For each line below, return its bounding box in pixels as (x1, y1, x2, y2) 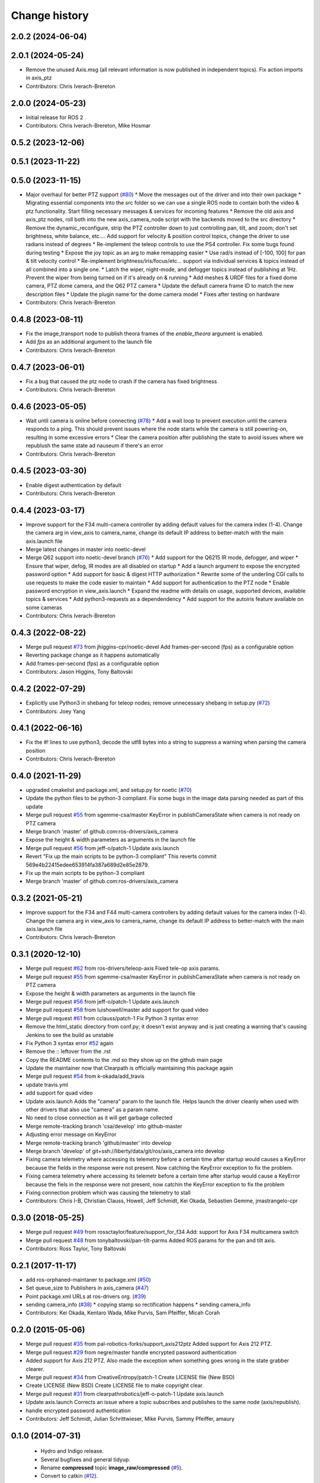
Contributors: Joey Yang (25, 708, 85, 715)
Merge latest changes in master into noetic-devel (25, 546, 146, 553)
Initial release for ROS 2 (25, 113, 84, 121)
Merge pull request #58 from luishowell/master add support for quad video (25, 1006, 209, 1014)
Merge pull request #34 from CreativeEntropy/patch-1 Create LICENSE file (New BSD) (25, 1373, 235, 1380)
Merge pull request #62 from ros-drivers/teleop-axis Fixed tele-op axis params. (25, 965, 220, 972)
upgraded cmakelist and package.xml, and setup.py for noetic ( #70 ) (25, 787, 192, 794)
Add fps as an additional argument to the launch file (25, 338, 152, 345)
